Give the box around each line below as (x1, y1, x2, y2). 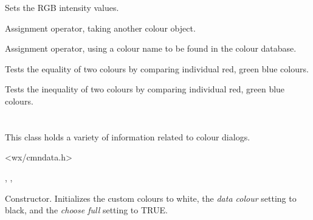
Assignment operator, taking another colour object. (5, 21, 196, 34)
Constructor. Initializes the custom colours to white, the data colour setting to (5, 191, 297, 204)
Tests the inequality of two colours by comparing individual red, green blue (5, 83, 285, 95)
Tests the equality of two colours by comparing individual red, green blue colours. (5, 62, 309, 75)
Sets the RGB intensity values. (5, 1, 119, 13)
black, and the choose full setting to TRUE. (5, 204, 168, 216)
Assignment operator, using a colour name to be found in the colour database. (5, 42, 297, 55)
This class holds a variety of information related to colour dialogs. (5, 130, 250, 143)
